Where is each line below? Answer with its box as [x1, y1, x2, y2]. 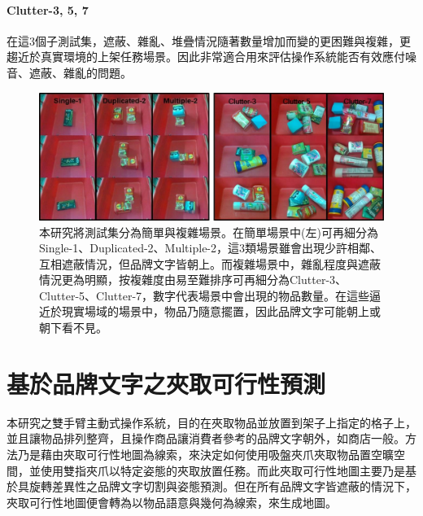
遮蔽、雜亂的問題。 [28, 63, 132, 81]
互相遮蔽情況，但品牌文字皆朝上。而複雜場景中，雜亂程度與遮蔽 [39, 255, 381, 272]
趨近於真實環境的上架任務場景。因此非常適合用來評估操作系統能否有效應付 [7, 48, 405, 65]
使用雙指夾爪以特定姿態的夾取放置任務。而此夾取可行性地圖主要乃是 [40, 461, 405, 479]
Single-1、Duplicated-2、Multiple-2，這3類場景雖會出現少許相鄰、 [39, 239, 382, 256]
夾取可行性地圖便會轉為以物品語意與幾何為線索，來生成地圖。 [7, 493, 337, 510]
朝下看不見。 [39, 319, 107, 336]
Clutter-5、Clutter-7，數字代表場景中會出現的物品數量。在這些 [39, 286, 370, 304]
